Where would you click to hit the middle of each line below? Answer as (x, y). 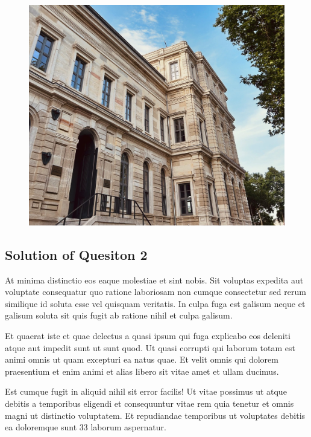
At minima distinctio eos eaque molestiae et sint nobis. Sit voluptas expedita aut (154, 280)
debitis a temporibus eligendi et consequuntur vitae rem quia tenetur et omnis (149, 403)
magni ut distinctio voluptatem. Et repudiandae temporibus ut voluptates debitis (155, 415)
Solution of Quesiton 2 (76, 254)
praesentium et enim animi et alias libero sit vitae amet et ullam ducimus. (142, 371)
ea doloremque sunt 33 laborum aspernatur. (86, 427)
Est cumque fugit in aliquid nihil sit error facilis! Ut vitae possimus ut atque (146, 391)
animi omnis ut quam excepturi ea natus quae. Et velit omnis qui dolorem (142, 359)
